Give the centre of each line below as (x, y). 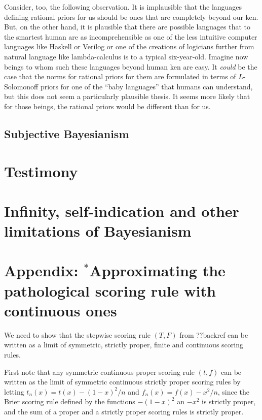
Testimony (41, 171)
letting (14, 391)
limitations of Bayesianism (98, 231)
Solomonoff (21, 86)
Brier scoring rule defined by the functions (70, 401)
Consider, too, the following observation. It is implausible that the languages (123, 7)
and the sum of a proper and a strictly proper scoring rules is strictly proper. (124, 411)
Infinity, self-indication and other (122, 211)
